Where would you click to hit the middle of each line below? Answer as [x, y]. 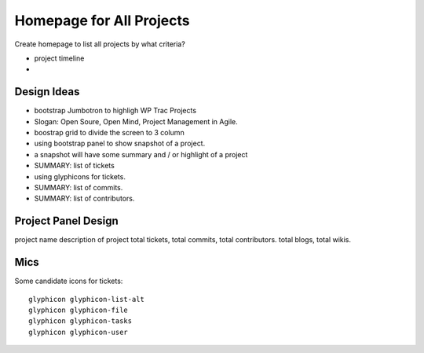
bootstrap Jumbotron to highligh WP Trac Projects [115, 111]
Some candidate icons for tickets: [69, 281]
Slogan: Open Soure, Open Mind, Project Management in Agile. [136, 121]
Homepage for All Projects [102, 20]
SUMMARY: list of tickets [75, 166]
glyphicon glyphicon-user [79, 332]
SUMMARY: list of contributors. [84, 199]
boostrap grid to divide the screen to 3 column [109, 133]
